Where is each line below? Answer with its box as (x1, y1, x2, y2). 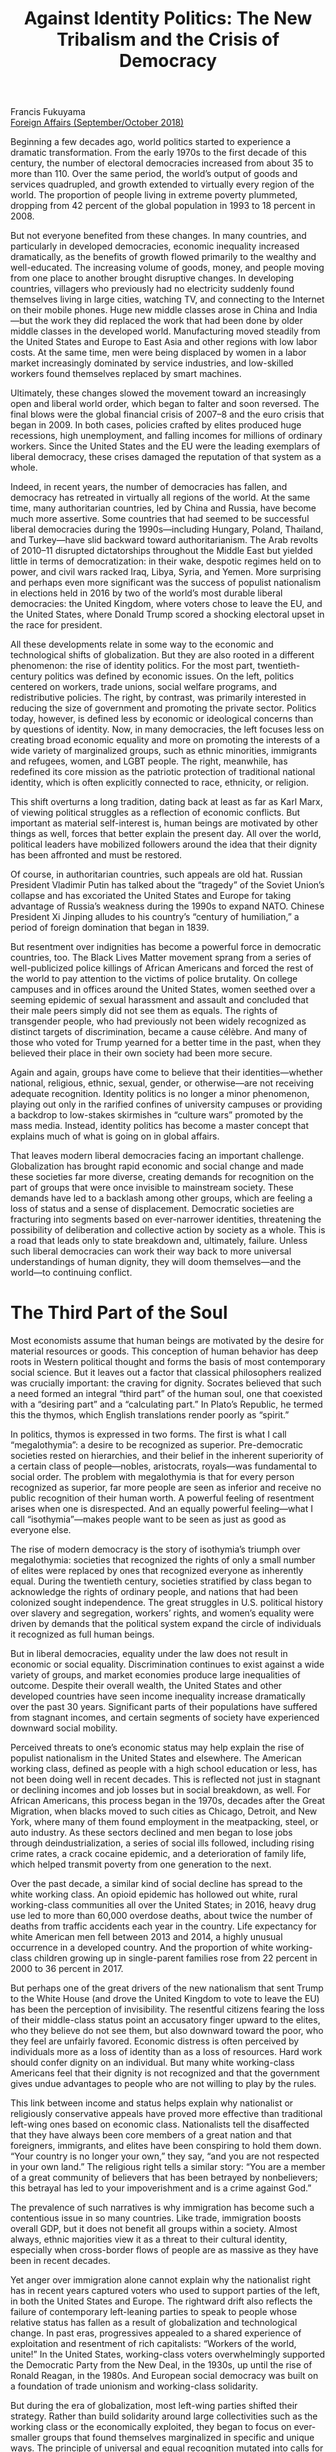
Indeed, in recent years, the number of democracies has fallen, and (10, 481, 288, 493)
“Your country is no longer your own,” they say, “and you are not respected (10, 2150, 320, 2162)
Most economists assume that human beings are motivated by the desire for (10, 1335, 325, 1347)
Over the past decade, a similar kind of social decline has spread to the (10, 1878, 303, 1890)
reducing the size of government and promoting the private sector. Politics (10, 702, 317, 714)
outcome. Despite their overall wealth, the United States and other (10, 1680, 283, 1692)
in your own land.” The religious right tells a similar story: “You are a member (10, 2161, 326, 2173)
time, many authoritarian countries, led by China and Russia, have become (10, 502, 317, 514)
